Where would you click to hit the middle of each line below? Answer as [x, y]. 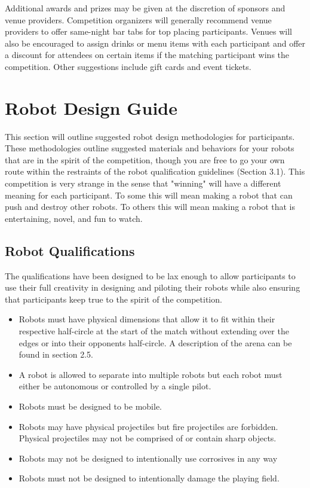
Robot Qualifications [70, 250]
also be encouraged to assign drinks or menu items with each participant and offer [155, 43]
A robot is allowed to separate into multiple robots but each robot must [151, 374]
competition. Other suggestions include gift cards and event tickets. [128, 66]
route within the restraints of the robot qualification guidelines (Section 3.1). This [155, 171]
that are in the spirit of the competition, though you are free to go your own [145, 159]
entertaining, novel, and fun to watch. [74, 218]
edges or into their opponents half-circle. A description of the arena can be [155, 342]
